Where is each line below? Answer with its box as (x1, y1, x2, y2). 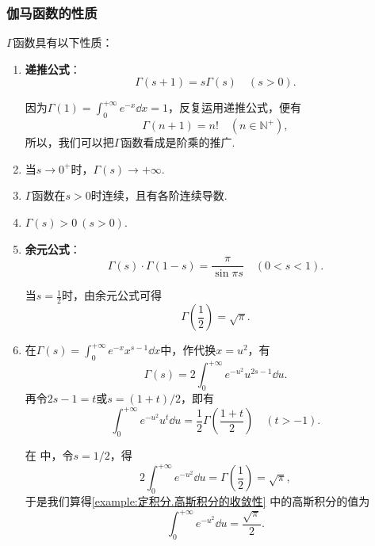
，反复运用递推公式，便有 (167, 99, 301, 116)
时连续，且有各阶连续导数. (90, 187, 228, 204)
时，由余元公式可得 (61, 287, 162, 304)
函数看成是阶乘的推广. (121, 134, 235, 151)
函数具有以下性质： (13, 34, 113, 51)
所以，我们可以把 (25, 134, 114, 151)
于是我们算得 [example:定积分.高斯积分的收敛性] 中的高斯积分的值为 (25, 492, 370, 509)
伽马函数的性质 (6, 2, 98, 22)
